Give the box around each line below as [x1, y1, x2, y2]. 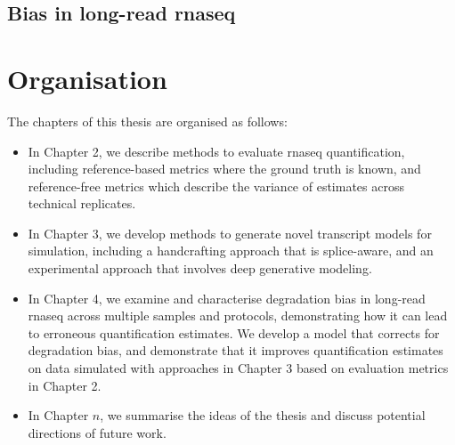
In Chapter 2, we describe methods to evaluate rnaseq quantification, [28, 142, 405, 160]
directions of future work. [28, 423, 167, 441]
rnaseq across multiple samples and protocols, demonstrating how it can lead [28, 306, 448, 325]
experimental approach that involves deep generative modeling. [28, 259, 372, 278]
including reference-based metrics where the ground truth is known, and [28, 159, 421, 178]
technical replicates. [28, 194, 136, 213]
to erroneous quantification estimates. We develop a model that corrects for [28, 323, 440, 342]
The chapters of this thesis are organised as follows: [7, 111, 288, 130]
